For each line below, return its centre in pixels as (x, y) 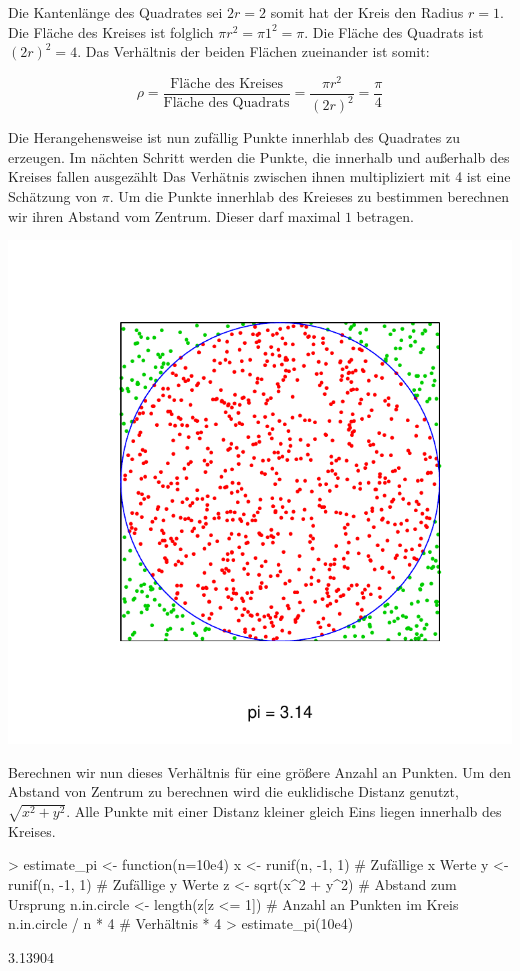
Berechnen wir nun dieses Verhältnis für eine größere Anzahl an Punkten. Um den (259, 771)
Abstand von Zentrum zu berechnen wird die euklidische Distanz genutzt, (233, 791)
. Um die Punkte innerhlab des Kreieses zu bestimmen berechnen (309, 196)
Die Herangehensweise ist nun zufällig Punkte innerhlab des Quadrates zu (234, 137)
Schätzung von (53, 196)
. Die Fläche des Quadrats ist (394, 31)
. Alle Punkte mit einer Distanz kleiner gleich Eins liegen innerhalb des (284, 811)
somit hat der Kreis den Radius (367, 12)
